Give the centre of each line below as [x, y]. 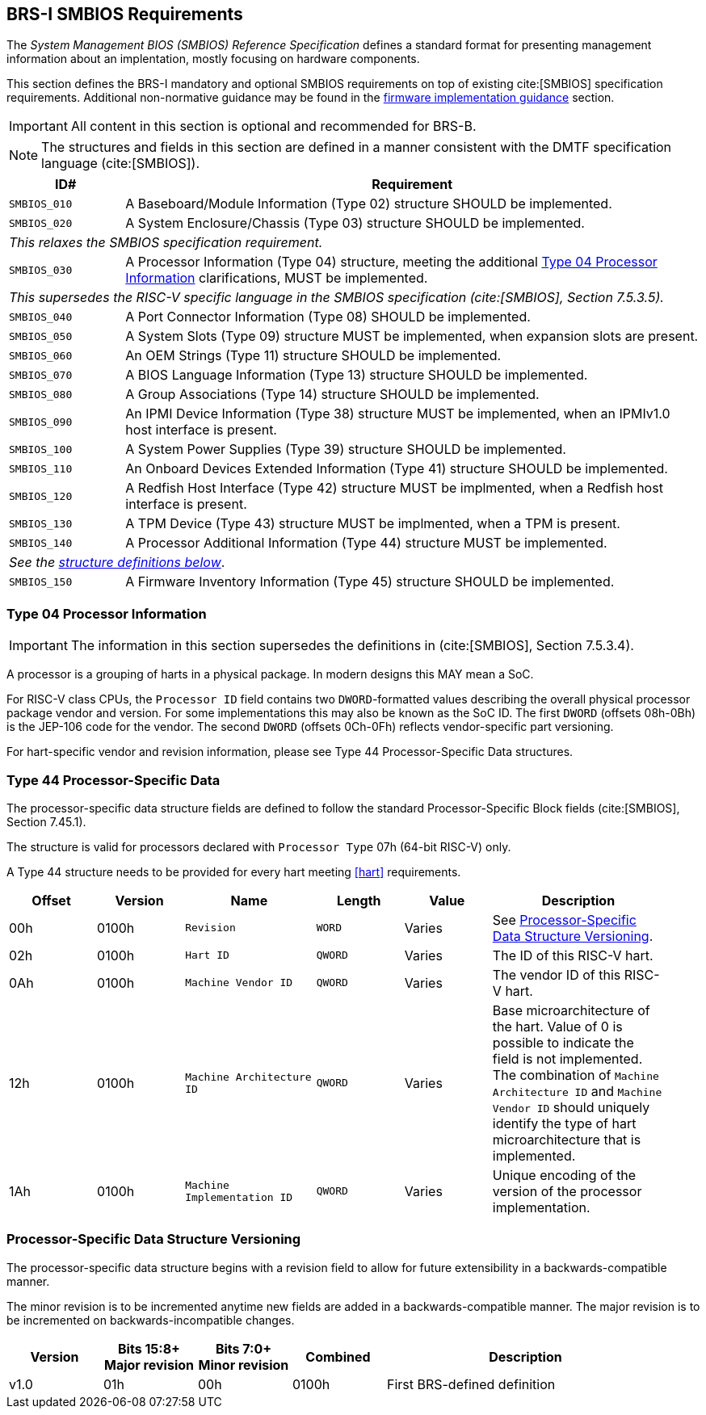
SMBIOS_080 [41, 394]
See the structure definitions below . [117, 563]
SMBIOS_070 [41, 375]
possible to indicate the [563, 1042]
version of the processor [567, 1191]
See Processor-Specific [564, 920]
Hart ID [207, 955]
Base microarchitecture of [571, 1010]
